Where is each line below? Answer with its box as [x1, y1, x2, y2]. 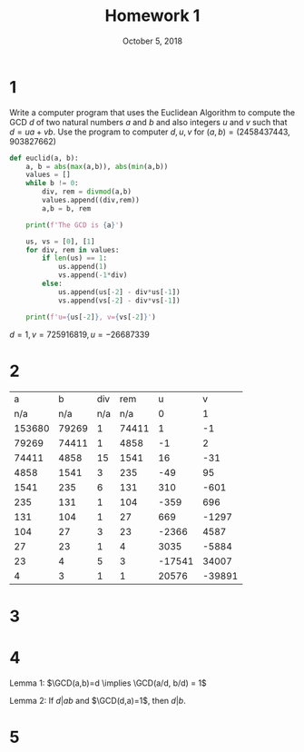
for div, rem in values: [25, 245, 120, 254]
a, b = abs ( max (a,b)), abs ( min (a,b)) [25, 162, 169, 171]
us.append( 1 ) [57, 262, 107, 272]
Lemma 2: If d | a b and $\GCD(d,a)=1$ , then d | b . [9, 695, 186, 706]
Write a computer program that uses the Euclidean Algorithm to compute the [9, 106, 296, 118]
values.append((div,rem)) [42, 196, 141, 205]
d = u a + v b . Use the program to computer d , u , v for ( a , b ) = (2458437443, [9, 126, 290, 137]
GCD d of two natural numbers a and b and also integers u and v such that [9, 116, 288, 127]
